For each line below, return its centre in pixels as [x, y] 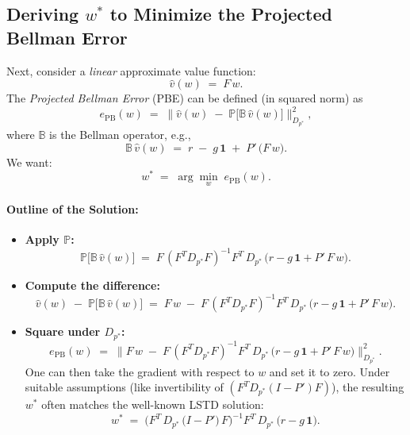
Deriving [43, 14]
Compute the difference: [92, 285]
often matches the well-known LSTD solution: [153, 404]
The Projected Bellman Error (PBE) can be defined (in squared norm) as [185, 98]
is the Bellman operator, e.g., [120, 134]
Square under [63, 331]
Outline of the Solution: [73, 209]
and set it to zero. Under [330, 371]
